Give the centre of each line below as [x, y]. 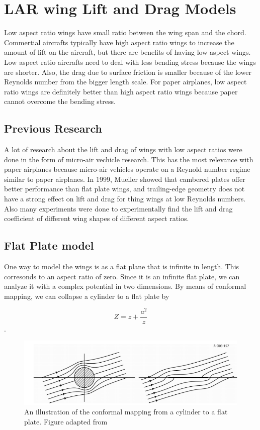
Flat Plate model [49, 245]
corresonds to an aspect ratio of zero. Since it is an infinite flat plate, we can [122, 276]
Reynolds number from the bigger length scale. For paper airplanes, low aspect [125, 82]
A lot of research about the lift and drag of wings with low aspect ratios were [123, 149]
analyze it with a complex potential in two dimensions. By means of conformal [125, 286]
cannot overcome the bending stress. [60, 101]
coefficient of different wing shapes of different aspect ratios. [97, 218]
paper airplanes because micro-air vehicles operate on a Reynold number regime [127, 169]
